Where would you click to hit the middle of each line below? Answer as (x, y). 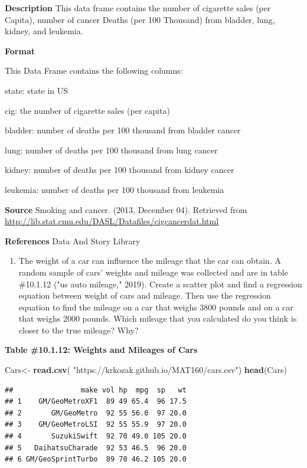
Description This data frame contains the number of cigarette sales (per (138, 8)
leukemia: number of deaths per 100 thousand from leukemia (115, 189)
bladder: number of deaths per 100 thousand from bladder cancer (123, 130)
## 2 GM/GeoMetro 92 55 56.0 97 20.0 (96, 413)
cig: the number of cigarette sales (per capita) (87, 110)
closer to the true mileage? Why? (79, 330)
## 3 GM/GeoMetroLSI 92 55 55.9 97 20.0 (96, 425)
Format (20, 50)
